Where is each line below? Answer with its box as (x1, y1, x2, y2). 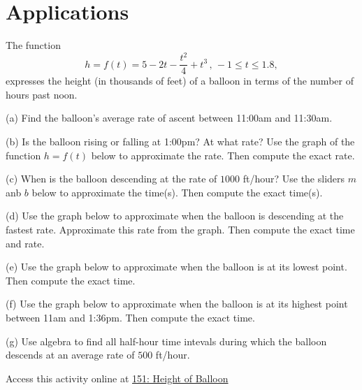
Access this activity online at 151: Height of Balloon (6, 370, 229, 385)
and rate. (6, 236, 45, 250)
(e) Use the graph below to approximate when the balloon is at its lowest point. (6, 259, 347, 274)
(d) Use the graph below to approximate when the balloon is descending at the (6, 208, 344, 223)
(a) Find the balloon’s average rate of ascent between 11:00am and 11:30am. (6, 110, 333, 125)
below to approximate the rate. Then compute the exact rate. (91, 147, 355, 162)
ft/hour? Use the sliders (242, 171, 345, 186)
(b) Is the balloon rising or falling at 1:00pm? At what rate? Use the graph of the (6, 134, 355, 149)
